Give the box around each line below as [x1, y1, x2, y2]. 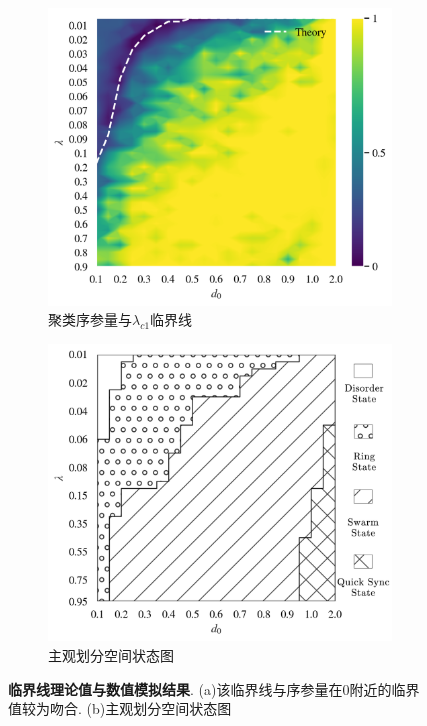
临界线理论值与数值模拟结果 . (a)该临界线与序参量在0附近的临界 [8, 678, 420, 699]
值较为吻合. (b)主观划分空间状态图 [8, 698, 232, 719]
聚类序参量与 [48, 309, 132, 330]
